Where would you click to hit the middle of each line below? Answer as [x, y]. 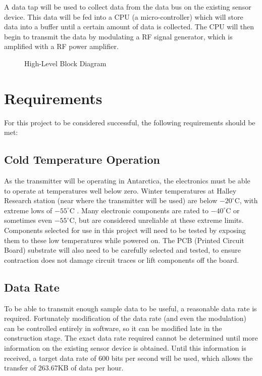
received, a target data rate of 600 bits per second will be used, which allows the [128, 358]
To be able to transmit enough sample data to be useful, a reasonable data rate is [130, 308]
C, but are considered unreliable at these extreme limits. [156, 220]
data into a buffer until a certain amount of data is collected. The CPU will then [129, 27]
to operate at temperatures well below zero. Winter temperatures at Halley [120, 190]
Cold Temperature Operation [82, 159]
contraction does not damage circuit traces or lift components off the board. [122, 260]
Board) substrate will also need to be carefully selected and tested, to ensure [122, 250]
